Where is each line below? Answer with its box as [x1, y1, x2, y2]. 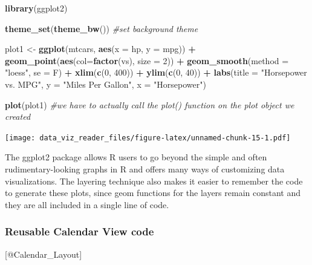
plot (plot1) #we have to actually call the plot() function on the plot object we [5, 98, 294, 111]
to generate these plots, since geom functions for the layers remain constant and [5, 186, 301, 199]
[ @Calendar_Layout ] [5, 247, 82, 260]
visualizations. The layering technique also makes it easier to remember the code [5, 174, 303, 187]
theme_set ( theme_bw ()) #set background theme [5, 22, 198, 34]
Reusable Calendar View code [5, 224, 154, 239]
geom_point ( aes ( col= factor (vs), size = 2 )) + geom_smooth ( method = [5, 54, 289, 67]
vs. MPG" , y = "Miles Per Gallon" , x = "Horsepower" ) [5, 77, 206, 90]
